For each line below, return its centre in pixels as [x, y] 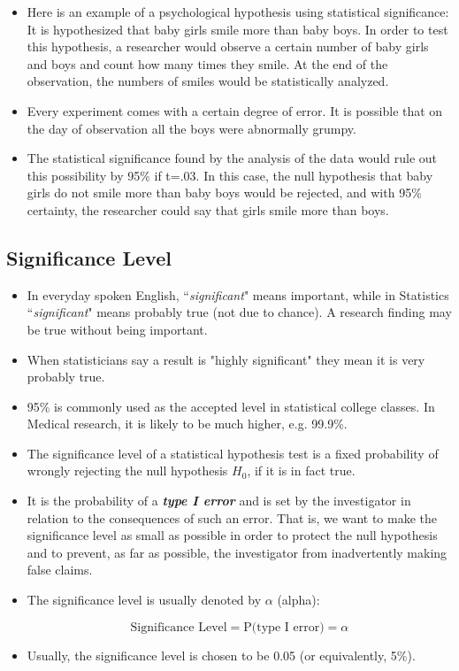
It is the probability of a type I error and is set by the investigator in [219, 501]
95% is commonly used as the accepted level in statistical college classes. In [231, 406]
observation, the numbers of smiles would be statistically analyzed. [208, 81]
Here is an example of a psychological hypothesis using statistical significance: [238, 12]
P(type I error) [284, 627]
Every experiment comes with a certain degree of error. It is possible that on [235, 110]
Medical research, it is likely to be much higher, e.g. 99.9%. [187, 424]
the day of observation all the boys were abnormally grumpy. [191, 128]
